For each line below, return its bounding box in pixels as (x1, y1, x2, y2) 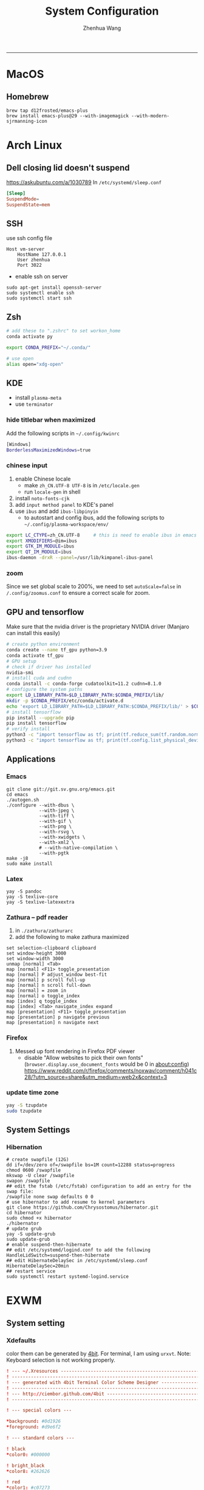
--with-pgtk (38, 850, 69, 856)
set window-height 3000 (6, 950, 67, 956)
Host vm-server (6, 246, 45, 253)
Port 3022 (17, 263, 42, 269)
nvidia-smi (6, 670, 34, 676)
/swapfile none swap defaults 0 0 (6, 1194, 94, 1200)
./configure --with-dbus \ (6, 802, 75, 808)
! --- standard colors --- (6, 1435, 75, 1441)
